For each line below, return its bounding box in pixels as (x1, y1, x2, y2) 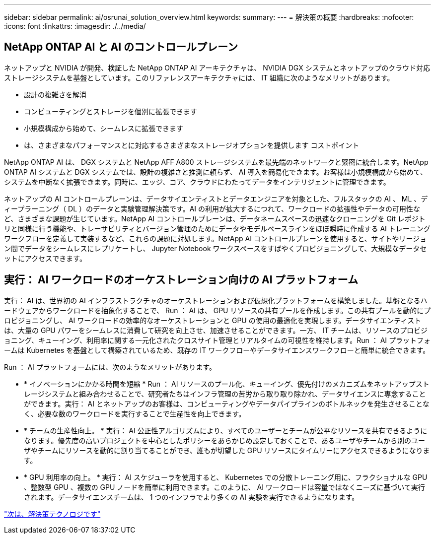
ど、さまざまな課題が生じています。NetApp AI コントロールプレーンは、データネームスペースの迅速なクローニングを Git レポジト (4, 214, 426, 223)
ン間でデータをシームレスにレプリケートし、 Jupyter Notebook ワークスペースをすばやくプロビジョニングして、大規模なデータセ (4, 244, 427, 253)
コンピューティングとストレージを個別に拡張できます (24, 107, 197, 116)
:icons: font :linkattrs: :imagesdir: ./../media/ (4, 22, 146, 30)
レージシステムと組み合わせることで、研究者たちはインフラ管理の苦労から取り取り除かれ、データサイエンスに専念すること (24, 389, 426, 398)
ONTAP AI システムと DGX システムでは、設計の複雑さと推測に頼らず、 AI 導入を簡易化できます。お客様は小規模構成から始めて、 (4, 167, 427, 176)
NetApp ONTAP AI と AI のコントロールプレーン (4, 41, 238, 54)
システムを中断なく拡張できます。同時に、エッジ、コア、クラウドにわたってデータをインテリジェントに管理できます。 (4, 177, 390, 186)
